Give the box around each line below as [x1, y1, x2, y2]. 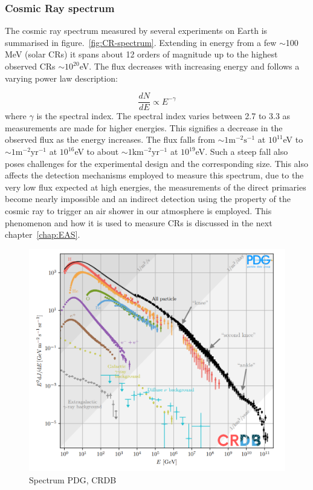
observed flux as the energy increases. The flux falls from [5, 133, 215, 146]
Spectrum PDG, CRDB [29, 473, 117, 486]
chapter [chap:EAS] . [5, 228, 80, 241]
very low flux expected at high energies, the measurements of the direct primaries [5, 180, 306, 193]
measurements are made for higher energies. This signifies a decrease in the [5, 121, 283, 134]
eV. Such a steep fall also [195, 145, 288, 158]
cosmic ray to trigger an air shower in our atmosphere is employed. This [5, 204, 272, 217]
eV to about [74, 145, 119, 158]
